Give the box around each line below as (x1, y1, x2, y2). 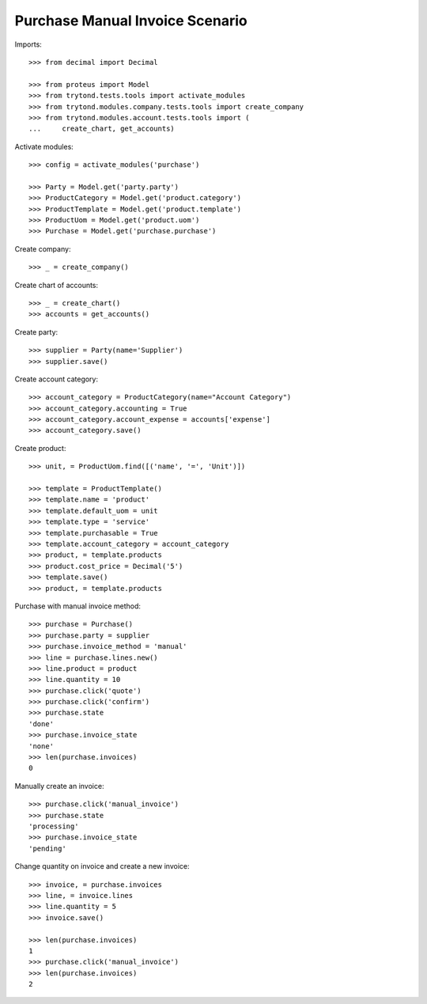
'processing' (28, 821, 79, 831)
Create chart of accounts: (14, 280, 99, 290)
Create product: (14, 443, 66, 453)
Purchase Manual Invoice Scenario (14, 12, 248, 29)
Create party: (14, 327, 59, 336)
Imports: (14, 40, 43, 49)
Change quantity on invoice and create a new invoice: (14, 862, 190, 871)
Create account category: (14, 374, 99, 384)
